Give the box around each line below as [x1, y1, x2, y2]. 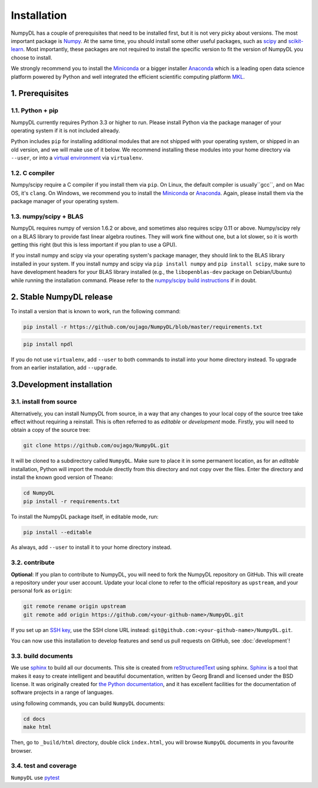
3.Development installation [11, 380, 112, 390]
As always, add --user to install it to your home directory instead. [11, 544, 172, 551]
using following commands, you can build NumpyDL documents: [11, 700, 165, 707]
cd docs [23, 716, 45, 722]
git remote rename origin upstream [23, 603, 126, 610]
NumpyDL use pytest [11, 774, 60, 781]
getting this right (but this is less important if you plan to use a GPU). [11, 241, 177, 249]
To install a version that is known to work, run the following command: [11, 307, 181, 314]
